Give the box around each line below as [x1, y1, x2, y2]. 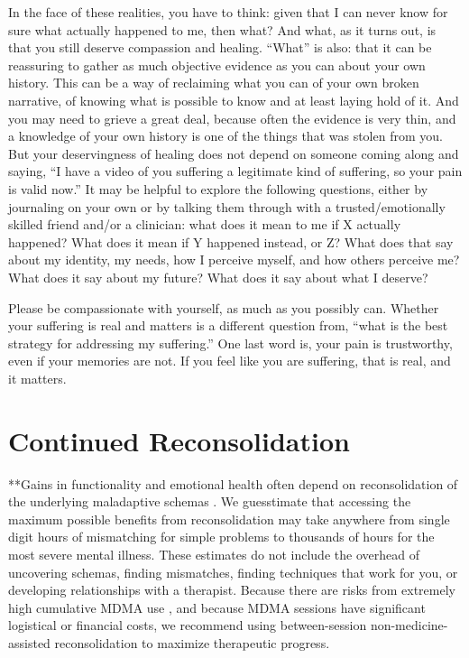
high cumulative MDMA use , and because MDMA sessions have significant [8, 598, 426, 616]
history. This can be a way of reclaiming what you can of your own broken [8, 73, 419, 92]
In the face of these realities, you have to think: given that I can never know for [8, 3, 448, 21]
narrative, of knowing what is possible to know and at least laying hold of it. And [8, 90, 459, 109]
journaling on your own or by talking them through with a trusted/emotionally [8, 197, 446, 216]
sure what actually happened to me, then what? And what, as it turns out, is [8, 20, 437, 39]
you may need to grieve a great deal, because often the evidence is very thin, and [8, 108, 456, 127]
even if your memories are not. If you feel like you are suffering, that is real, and [8, 351, 451, 370]
